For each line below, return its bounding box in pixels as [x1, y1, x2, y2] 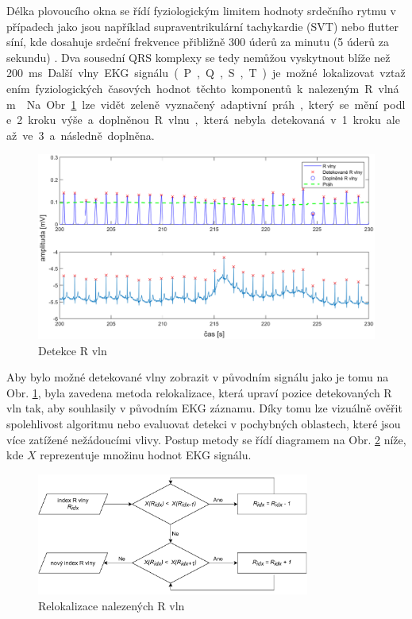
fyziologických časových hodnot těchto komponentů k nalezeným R [35, 79, 373, 96]
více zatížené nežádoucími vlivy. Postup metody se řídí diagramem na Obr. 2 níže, [6, 431, 406, 447]
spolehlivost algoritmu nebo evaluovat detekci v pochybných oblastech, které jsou [6, 416, 401, 432]
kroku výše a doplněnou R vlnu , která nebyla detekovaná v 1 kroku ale [28, 111, 400, 128]
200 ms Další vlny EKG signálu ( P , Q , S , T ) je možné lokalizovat [6, 64, 375, 81]
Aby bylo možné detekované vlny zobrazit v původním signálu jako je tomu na [6, 369, 389, 385]
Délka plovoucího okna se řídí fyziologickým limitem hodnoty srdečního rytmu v [6, 2, 396, 18]
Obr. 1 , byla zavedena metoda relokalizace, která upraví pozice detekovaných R [6, 384, 392, 400]
